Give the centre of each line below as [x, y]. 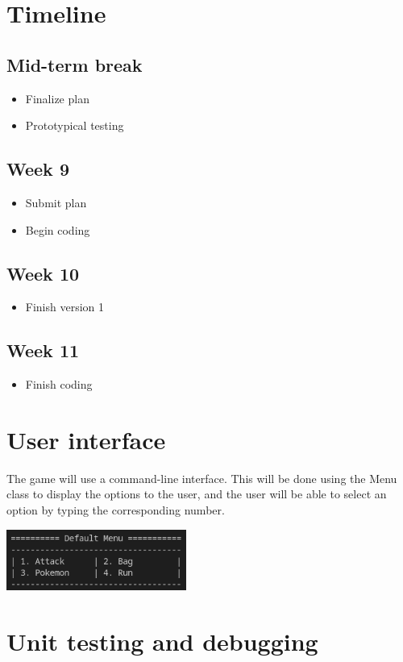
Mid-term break [75, 64]
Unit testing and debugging [162, 641]
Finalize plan [57, 98]
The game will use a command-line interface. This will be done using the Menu [202, 478]
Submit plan [56, 202]
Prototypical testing [75, 125]
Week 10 [43, 273]
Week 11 [43, 350]
